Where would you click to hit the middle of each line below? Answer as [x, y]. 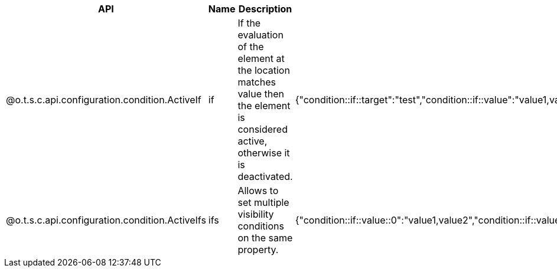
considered [263, 129]
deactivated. [265, 176]
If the [249, 23]
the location [264, 70]
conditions [261, 226]
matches [257, 82]
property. [258, 250]
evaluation [260, 35]
